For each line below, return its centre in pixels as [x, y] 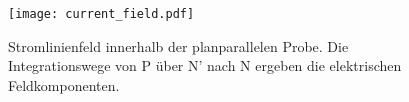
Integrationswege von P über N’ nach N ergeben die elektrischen [205, 65]
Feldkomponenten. [64, 84]
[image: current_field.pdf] [101, 14]
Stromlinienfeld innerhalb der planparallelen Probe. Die [178, 45]
